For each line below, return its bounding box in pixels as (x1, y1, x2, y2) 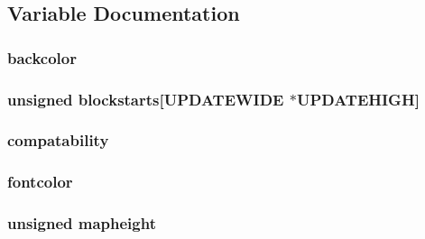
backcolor (7, 46, 77, 69)
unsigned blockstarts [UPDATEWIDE (7, 87, 284, 110)
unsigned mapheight (7, 212, 156, 234)
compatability (7, 129, 109, 152)
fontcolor (7, 170, 73, 193)
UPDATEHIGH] (296, 87, 420, 110)
